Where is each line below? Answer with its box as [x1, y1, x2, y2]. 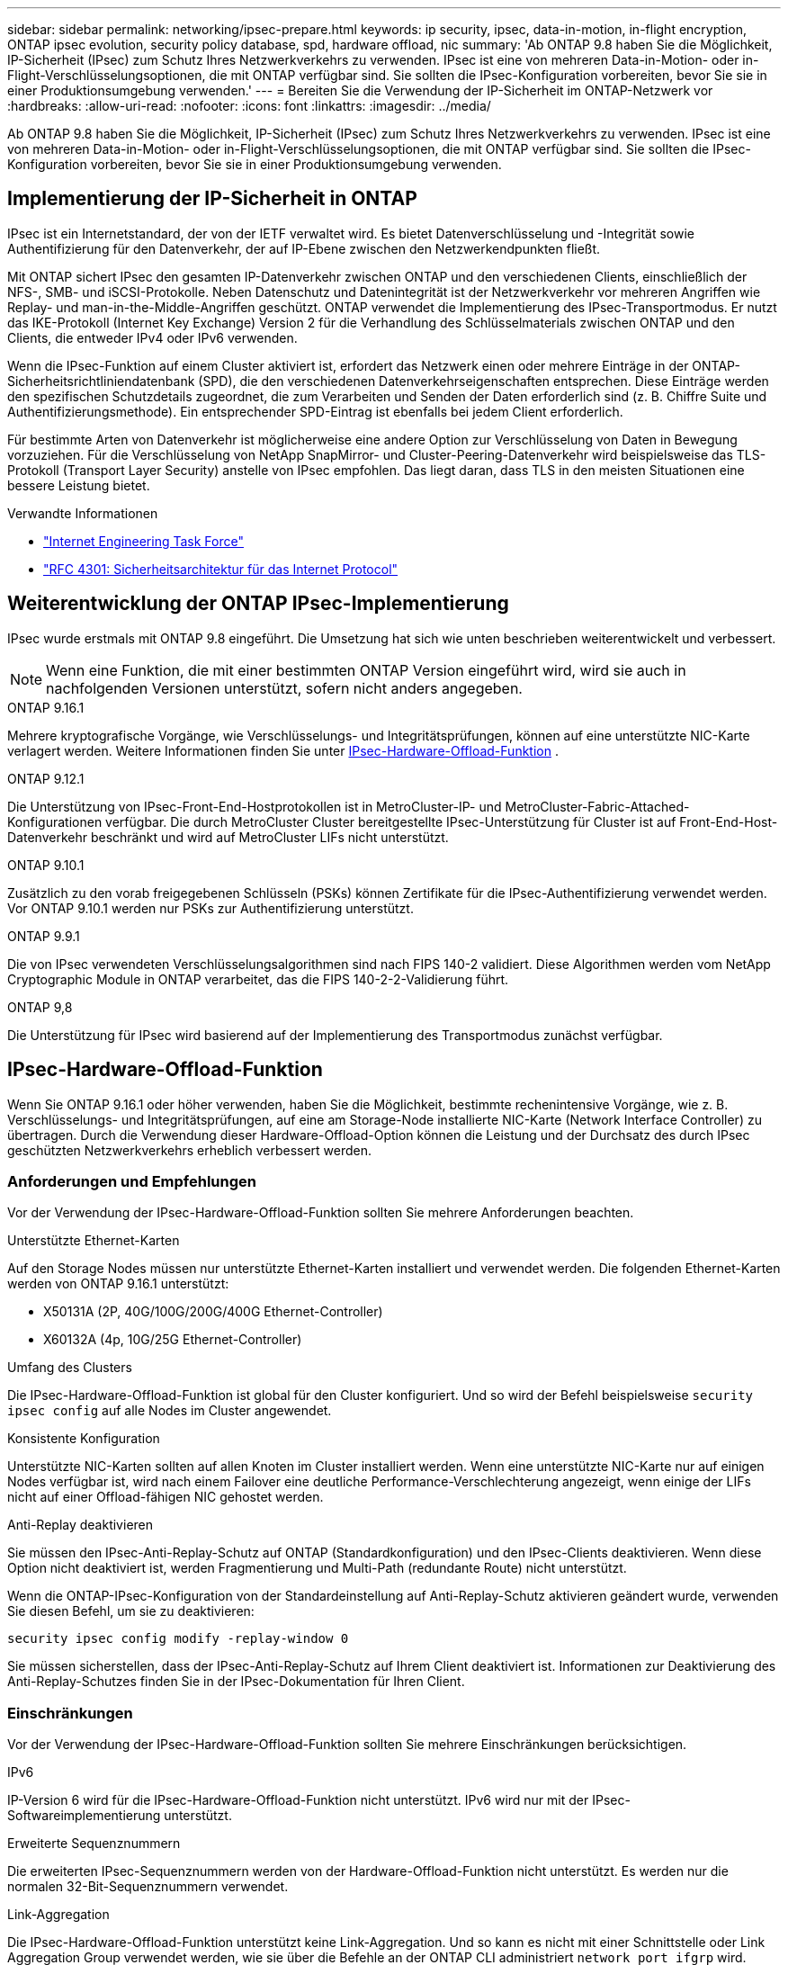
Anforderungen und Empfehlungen [7, 1171, 256, 1190]
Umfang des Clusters [7, 1359, 132, 1376]
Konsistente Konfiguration [7, 1431, 160, 1447]
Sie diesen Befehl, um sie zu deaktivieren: [7, 1603, 255, 1620]
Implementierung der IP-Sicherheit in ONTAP [7, 187, 417, 211]
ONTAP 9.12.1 [7, 770, 85, 786]
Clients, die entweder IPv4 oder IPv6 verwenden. [7, 329, 298, 345]
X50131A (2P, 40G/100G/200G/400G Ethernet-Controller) [43, 1304, 383, 1320]
